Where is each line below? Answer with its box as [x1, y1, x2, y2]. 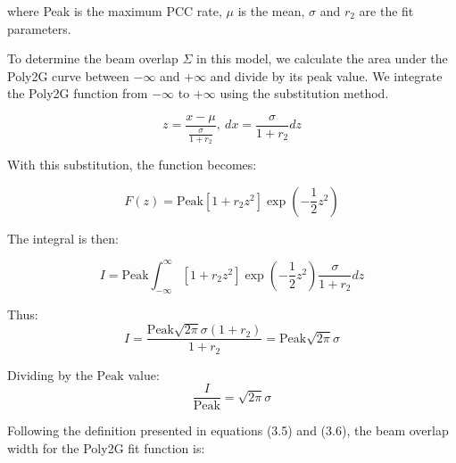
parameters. [7, 19, 71, 37]
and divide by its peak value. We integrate [210, 66, 443, 85]
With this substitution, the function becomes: [7, 155, 257, 174]
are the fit [359, 2, 414, 20]
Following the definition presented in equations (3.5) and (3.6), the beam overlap [7, 421, 449, 440]
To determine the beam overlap [7, 49, 178, 68]
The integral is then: [7, 228, 119, 247]
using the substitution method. [220, 84, 389, 103]
